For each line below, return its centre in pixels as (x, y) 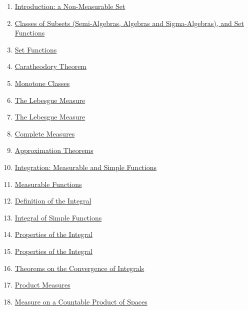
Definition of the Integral (53, 201)
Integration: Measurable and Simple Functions (85, 167)
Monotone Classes (42, 83)
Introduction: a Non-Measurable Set (70, 6)
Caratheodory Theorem (51, 66)
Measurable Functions (48, 184)
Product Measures (42, 285)
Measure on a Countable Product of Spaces (81, 301)
